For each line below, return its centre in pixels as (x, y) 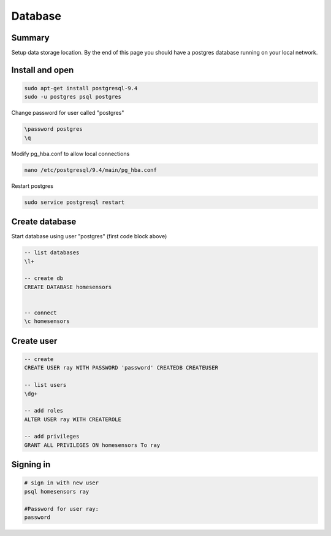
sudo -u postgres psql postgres (73, 97)
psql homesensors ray (57, 491)
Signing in (31, 464)
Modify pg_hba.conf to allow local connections (70, 153)
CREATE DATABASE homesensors (68, 287)
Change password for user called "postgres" (68, 113)
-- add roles (44, 411)
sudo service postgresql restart (74, 202)
